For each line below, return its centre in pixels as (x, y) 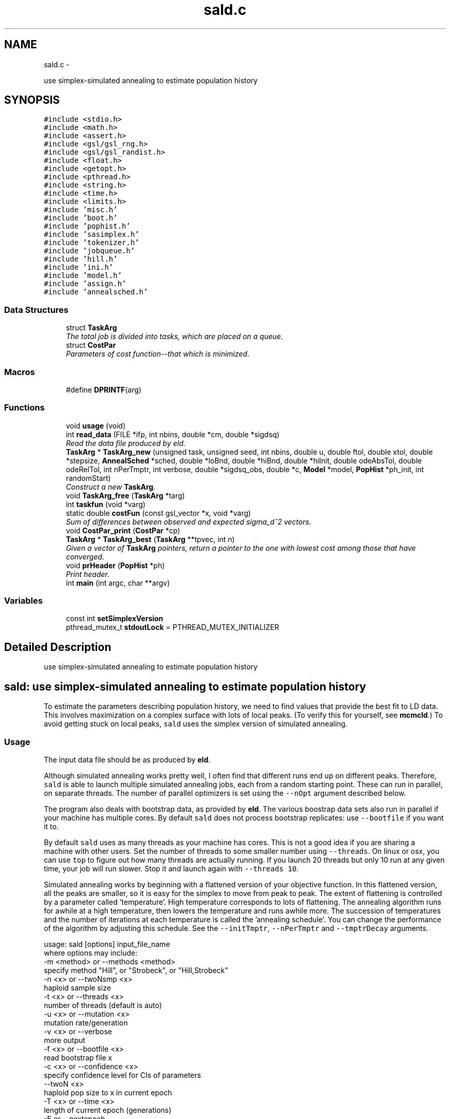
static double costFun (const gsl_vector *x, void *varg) (158, 513)
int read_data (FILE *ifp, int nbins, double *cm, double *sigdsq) (173, 434)
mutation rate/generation (86, 1022)
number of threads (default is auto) (103, 1005)
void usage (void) (96, 425)
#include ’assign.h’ (85, 284)
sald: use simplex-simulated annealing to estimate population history (185, 686)
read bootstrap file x (78, 1057)
